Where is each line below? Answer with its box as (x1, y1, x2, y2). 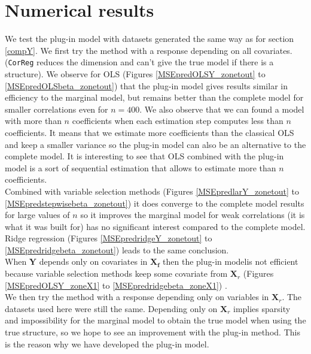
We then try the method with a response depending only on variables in (5, 291, 269, 303)
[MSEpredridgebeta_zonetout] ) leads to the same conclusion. (5, 243, 229, 256)
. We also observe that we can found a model (139, 102, 304, 115)
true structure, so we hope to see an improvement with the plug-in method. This (5, 326, 300, 338)
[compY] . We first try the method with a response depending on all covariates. (5, 44, 292, 56)
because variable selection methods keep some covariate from (5, 267, 228, 280)
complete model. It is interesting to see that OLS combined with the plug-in (5, 150, 284, 162)
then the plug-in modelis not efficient (163, 255, 298, 268)
